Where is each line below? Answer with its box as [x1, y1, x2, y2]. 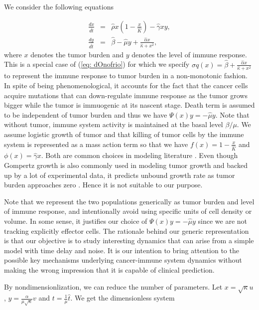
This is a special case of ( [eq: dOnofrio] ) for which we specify [4, 59, 190, 69]
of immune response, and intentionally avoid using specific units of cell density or [4, 206, 252, 216]
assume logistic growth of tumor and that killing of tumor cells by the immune [4, 129, 244, 139]
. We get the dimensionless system [70, 293, 175, 303]
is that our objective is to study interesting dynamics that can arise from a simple [4, 235, 254, 246]
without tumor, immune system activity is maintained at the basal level [4, 119, 223, 130]
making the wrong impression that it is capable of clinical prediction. [4, 265, 215, 275]
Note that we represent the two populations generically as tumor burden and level [4, 196, 255, 206]
